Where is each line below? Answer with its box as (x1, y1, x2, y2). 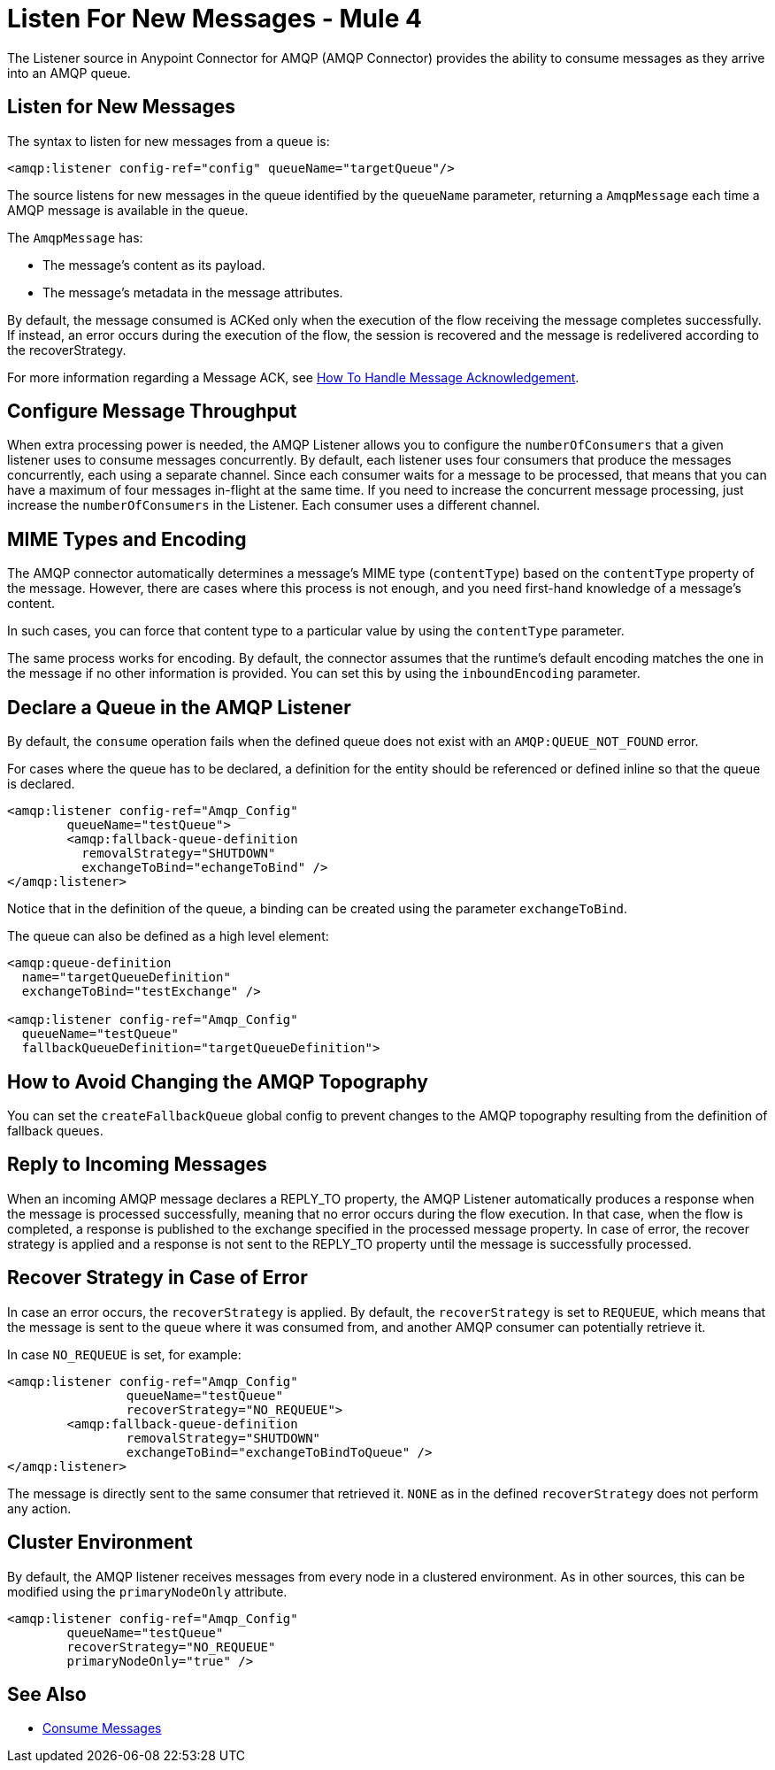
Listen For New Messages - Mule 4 (7, 4, 422, 34)
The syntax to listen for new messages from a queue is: (7, 133, 330, 149)
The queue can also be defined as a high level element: (7, 928, 329, 944)
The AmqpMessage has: (7, 229, 143, 245)
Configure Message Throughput (7, 400, 297, 423)
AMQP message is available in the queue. (7, 202, 249, 218)
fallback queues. (7, 1122, 104, 1138)
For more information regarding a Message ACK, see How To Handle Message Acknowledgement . (7, 369, 579, 385)
